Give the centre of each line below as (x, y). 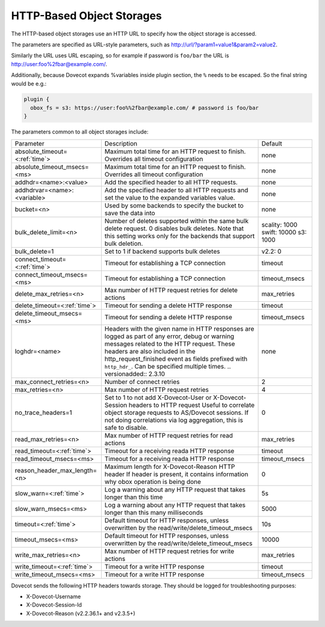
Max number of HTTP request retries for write (169, 551)
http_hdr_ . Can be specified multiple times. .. (168, 366)
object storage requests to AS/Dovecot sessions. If (177, 412)
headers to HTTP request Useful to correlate (192, 405)
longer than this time (134, 497)
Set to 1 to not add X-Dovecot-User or (158, 397)
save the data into (130, 213)
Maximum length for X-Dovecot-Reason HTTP (170, 466)
